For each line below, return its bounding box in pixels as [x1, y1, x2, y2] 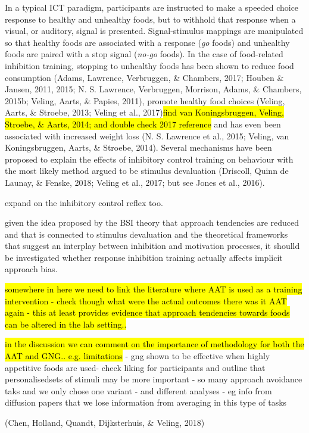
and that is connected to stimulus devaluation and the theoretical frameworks [5, 228, 288, 240]
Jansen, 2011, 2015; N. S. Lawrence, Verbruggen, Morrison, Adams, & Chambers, [5, 83, 302, 95]
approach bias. [5, 263, 58, 275]
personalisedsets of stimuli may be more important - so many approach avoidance [5, 373, 302, 385]
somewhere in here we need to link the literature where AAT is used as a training [5, 283, 302, 295]
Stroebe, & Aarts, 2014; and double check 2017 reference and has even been [5, 117, 281, 130]
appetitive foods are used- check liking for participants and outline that [5, 361, 266, 373]
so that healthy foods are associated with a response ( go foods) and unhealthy [5, 36, 290, 48]
